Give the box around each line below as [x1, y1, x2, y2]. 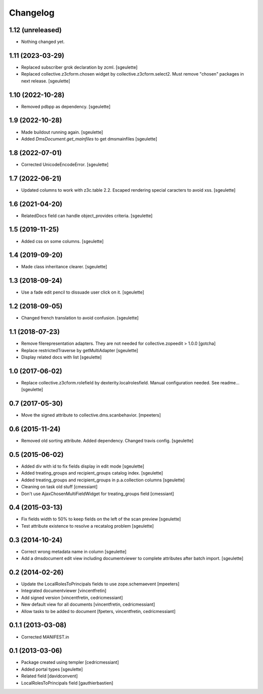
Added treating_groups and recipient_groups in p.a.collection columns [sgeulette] [21, 477, 185, 483]
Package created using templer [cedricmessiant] [21, 659, 119, 665]
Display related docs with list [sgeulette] [21, 354, 102, 360]
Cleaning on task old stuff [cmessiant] [21, 484, 98, 490]
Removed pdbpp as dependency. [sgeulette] [21, 103, 111, 109]
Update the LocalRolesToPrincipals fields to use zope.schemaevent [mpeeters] [21, 581, 180, 587]
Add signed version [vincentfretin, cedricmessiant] [21, 595, 123, 600]
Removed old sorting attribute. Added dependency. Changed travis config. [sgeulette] [21, 438, 194, 444]
